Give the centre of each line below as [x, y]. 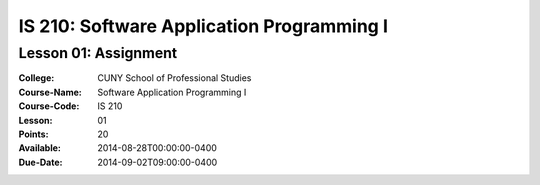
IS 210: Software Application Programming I [203, 26]
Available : [40, 148]
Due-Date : [40, 162]
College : [36, 78]
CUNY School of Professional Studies [174, 78]
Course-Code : [49, 106]
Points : [33, 134]
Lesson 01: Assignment [98, 53]
